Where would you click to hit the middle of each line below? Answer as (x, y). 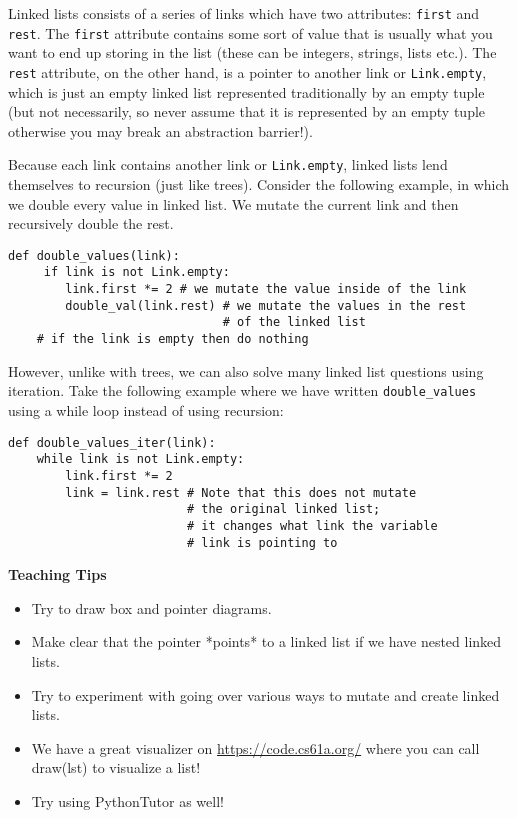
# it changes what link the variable (312, 525)
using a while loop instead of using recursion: (146, 409)
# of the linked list (294, 322)
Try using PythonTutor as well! (127, 800)
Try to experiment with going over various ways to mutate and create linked (265, 694)
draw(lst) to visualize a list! (116, 767)
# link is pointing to (262, 542)
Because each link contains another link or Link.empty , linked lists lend (228, 164)
